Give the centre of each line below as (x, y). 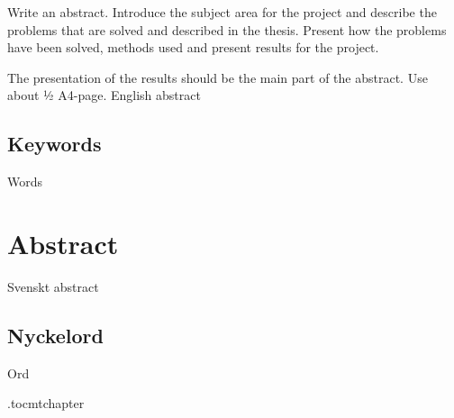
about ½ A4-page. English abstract (104, 95)
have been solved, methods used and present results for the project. (193, 47)
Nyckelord (55, 335)
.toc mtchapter (46, 403)
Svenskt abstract (53, 286)
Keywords (54, 144)
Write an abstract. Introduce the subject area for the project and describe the (222, 12)
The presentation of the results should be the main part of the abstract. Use (218, 77)
